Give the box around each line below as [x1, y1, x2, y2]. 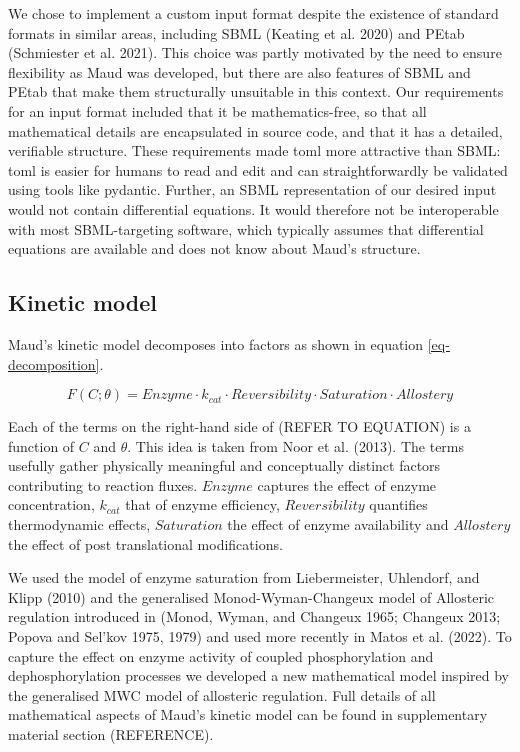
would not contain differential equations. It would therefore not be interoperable [8, 198, 499, 219]
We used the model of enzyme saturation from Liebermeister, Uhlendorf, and [8, 567, 480, 588]
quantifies [369, 494, 428, 515]
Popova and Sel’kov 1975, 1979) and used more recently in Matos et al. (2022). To [8, 626, 512, 647]
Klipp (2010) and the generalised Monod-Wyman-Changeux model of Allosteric [8, 586, 494, 607]
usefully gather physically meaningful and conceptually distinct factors [8, 455, 441, 476]
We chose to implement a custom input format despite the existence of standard [8, 3, 499, 23]
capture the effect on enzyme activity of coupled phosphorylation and [8, 645, 434, 666]
